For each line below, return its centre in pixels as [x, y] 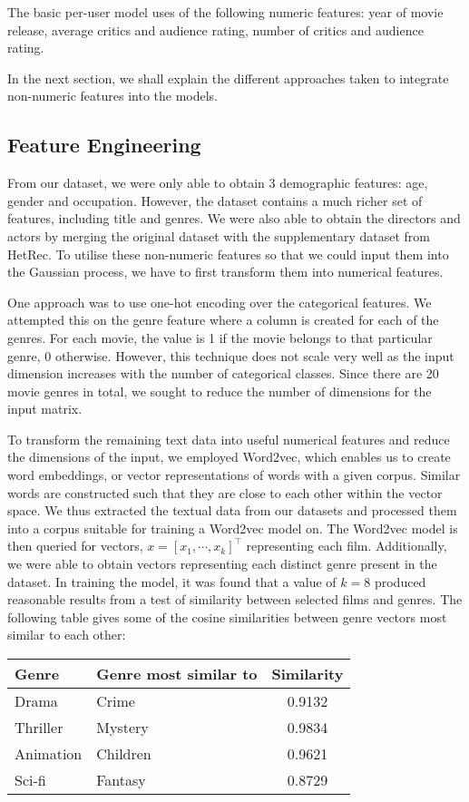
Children [124, 754]
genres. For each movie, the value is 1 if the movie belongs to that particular [220, 337]
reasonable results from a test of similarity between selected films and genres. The [235, 599]
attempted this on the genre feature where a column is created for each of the [223, 320]
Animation [49, 754]
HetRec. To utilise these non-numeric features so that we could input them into [228, 254]
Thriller [39, 728]
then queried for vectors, [75, 546]
